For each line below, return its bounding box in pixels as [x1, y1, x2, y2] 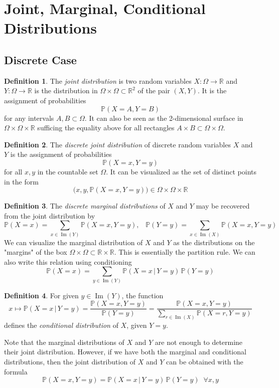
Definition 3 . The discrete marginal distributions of [4, 201, 166, 211]
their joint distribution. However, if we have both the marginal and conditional [4, 346, 246, 357]
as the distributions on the [173, 237, 255, 247]
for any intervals [4, 112, 54, 123]
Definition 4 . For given [4, 290, 79, 300]
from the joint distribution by [4, 210, 95, 221]
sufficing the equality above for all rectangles [37, 122, 175, 133]
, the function [121, 290, 164, 300]
